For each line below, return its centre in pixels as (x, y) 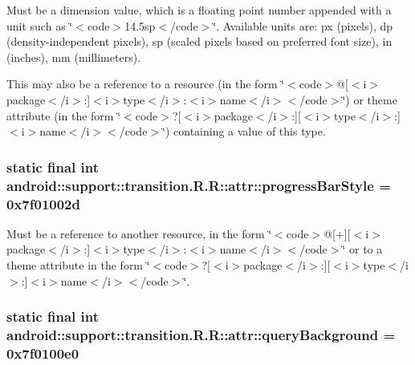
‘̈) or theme (370, 99)
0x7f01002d (43, 203)
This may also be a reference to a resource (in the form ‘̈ (146, 84)
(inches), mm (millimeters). (74, 57)
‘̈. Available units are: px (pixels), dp (303, 25)
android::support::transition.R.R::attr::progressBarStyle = (199, 185)
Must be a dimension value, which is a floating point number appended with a (199, 10)
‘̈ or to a (362, 249)
